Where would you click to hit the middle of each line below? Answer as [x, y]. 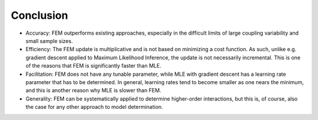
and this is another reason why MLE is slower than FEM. [93, 91]
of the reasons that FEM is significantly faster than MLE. [93, 66]
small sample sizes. [49, 41]
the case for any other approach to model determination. [94, 107]
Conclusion [39, 15]
